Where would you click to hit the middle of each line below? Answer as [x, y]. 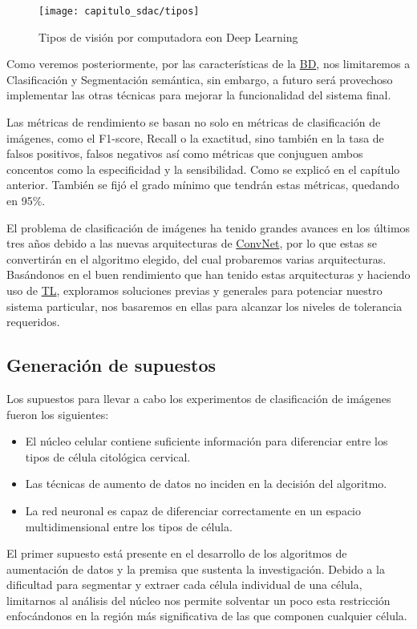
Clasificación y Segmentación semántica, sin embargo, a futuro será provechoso [200, 79]
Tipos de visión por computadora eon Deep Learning [168, 36]
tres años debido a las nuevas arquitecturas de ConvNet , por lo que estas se [192, 243]
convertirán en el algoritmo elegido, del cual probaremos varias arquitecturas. [196, 258]
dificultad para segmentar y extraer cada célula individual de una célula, [184, 585]
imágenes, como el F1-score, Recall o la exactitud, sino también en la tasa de [195, 137]
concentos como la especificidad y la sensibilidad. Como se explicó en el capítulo [203, 169]
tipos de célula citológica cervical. [108, 456]
